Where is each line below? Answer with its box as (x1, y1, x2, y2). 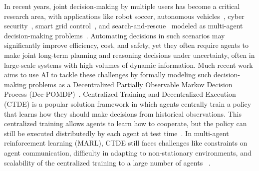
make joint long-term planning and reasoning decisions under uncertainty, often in (4, 49, 255, 60)
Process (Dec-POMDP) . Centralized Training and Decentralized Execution (4, 89, 236, 99)
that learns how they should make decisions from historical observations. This (4, 108, 242, 119)
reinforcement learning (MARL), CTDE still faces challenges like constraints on (4, 138, 248, 148)
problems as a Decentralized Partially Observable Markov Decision (28, 79, 233, 89)
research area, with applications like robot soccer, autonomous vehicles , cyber (4, 10, 245, 21)
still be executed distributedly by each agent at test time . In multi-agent (4, 128, 229, 138)
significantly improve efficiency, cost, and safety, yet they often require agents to (4, 40, 249, 50)
